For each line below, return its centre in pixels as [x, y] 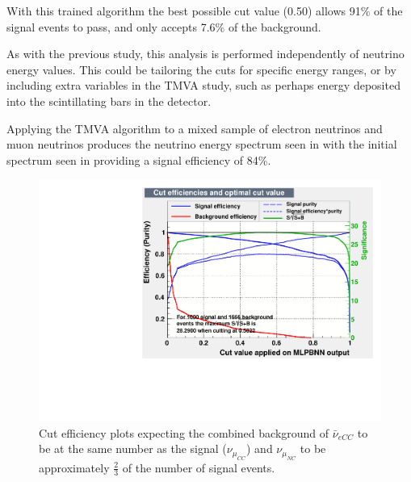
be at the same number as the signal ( [133, 448]
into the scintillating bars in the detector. [109, 101]
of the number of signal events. [199, 467]
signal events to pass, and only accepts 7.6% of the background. [164, 26]
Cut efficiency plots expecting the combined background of [184, 432]
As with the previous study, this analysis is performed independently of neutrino [205, 54]
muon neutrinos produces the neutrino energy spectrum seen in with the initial [202, 144]
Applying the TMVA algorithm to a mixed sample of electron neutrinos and [195, 128]
